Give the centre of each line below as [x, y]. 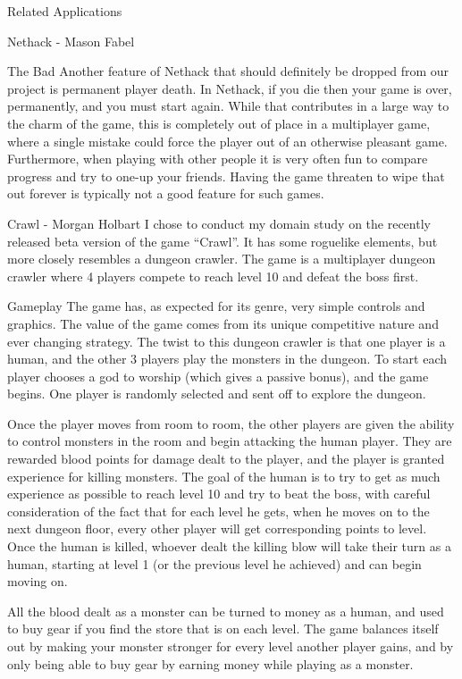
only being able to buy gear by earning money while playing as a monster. [210, 663]
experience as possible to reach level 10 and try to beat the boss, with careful [219, 494]
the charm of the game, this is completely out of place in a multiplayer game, [219, 123]
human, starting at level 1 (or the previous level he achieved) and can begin [214, 563]
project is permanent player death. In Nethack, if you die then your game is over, [230, 88]
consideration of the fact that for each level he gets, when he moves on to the [218, 511]
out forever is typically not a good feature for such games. [166, 193]
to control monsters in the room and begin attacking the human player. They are [230, 441]
